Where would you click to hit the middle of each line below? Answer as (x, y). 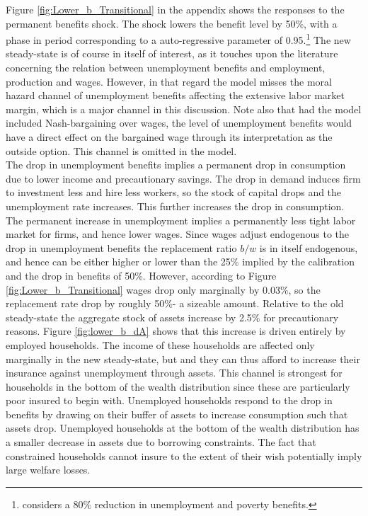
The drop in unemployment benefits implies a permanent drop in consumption (176, 165)
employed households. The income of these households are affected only (160, 344)
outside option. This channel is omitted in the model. (121, 150)
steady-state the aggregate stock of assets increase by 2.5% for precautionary (172, 317)
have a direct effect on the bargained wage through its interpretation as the (169, 137)
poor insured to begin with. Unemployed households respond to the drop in (169, 400)
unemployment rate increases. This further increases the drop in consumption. (175, 206)
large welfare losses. (48, 470)
